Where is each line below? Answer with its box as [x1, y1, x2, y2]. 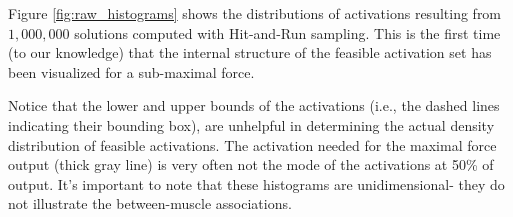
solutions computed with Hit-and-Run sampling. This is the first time [74, 22, 501, 43]
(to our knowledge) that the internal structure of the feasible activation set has [8, 42, 492, 63]
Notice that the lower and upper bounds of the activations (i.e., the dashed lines [8, 95, 500, 116]
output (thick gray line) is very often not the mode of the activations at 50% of [8, 154, 494, 175]
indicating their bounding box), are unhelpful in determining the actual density [8, 114, 495, 135]
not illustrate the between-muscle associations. [8, 193, 292, 214]
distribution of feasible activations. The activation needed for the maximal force [8, 134, 497, 155]
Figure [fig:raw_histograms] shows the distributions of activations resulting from [8, 3, 502, 23]
